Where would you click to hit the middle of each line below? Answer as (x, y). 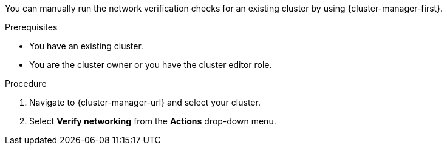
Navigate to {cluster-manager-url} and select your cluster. (145, 102)
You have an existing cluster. (86, 46)
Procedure (26, 84)
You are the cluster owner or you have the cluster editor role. (151, 65)
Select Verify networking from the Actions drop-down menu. (153, 121)
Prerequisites (31, 27)
